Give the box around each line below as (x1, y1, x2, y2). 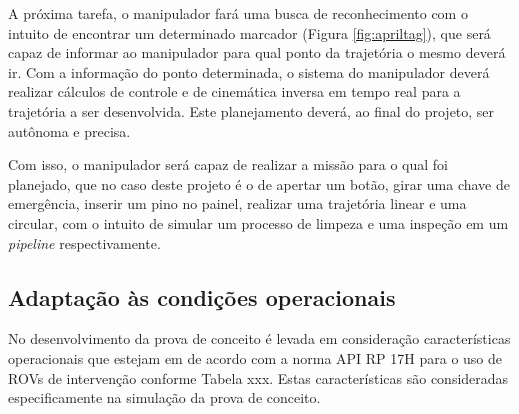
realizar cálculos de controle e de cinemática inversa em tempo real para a (8, 81, 461, 102)
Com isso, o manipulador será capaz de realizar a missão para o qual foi (8, 154, 448, 175)
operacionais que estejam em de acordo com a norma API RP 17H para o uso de (8, 347, 503, 368)
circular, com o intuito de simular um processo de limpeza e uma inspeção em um (8, 212, 509, 233)
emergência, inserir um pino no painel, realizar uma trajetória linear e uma (8, 193, 467, 214)
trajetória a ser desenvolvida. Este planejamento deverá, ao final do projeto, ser (8, 100, 495, 121)
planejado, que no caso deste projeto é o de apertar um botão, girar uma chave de (8, 173, 510, 194)
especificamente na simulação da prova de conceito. (8, 387, 321, 408)
